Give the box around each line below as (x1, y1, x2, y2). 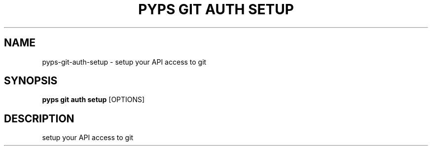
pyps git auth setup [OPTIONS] (42, 95, 145, 104)
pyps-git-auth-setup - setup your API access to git (42, 57, 207, 66)
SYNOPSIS (4, 75, 58, 87)
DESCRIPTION (4, 112, 74, 125)
